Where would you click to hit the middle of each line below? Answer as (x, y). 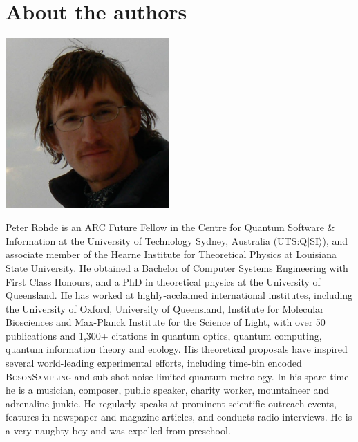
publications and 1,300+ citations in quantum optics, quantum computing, (164, 335)
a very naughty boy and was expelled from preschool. (118, 431)
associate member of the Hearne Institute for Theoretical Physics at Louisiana (171, 254)
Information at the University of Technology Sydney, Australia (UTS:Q (157, 240)
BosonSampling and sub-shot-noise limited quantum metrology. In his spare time (177, 376)
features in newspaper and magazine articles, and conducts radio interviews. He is (179, 417)
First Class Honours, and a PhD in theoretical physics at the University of (163, 281)
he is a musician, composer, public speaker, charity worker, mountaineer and (167, 390)
